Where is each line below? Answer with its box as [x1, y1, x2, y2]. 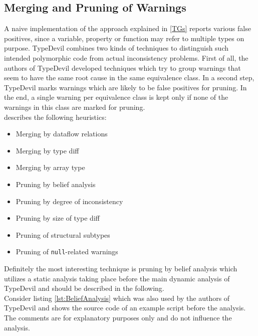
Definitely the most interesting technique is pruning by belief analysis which [4, 263, 237, 273]
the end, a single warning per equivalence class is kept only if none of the [4, 92, 228, 102]
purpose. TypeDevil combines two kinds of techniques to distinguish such [4, 43, 228, 53]
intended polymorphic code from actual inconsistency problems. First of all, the [4, 52, 248, 63]
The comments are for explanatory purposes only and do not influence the [4, 312, 232, 322]
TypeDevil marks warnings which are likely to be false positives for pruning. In [4, 82, 247, 92]
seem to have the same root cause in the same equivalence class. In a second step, [4, 72, 254, 83]
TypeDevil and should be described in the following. [4, 283, 164, 293]
